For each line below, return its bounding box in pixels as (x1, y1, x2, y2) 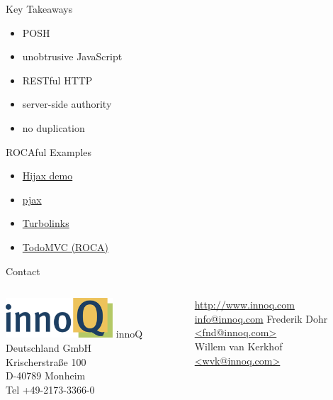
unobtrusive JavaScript (22, 49, 123, 64)
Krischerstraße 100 (6, 354, 86, 369)
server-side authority (22, 96, 112, 111)
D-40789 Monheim (6, 368, 86, 383)
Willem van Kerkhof (194, 338, 283, 353)
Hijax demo (22, 168, 73, 183)
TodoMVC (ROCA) (22, 239, 108, 254)
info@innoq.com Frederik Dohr (194, 311, 328, 326)
